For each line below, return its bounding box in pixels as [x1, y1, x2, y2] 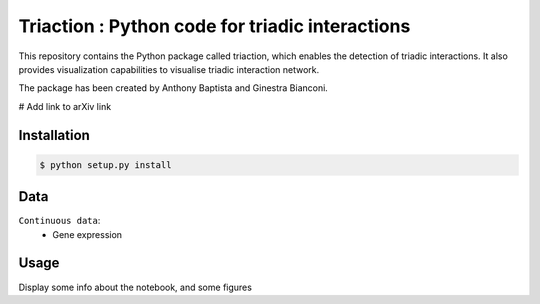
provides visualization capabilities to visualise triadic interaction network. [18, 63, 320, 75]
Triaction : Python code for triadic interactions [18, 15, 411, 37]
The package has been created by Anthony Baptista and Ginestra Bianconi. [18, 82, 329, 94]
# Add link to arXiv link [18, 100, 112, 112]
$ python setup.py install [39, 159, 172, 170]
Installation [18, 126, 90, 144]
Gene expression [52, 228, 123, 240]
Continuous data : [18, 215, 101, 227]
